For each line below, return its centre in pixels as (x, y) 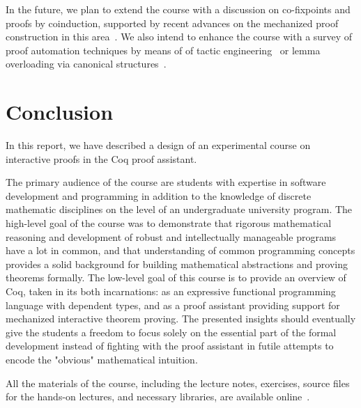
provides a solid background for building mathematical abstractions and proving (177, 264)
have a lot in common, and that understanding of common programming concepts (180, 250)
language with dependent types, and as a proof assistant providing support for (173, 305)
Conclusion (60, 112)
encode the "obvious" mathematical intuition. (102, 359)
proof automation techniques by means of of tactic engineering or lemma (163, 50)
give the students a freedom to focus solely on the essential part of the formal (171, 332)
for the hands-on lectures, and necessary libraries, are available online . (158, 397)
